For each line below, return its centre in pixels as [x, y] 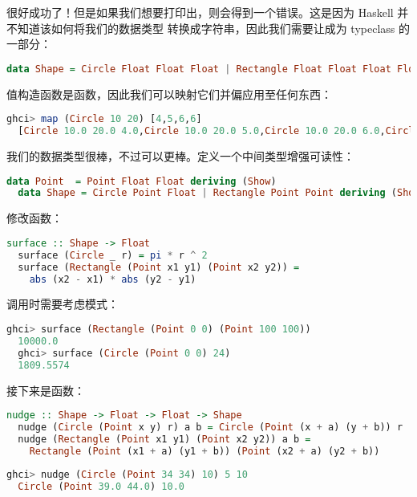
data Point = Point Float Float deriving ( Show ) [142, 181]
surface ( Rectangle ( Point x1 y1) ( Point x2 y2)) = [159, 267]
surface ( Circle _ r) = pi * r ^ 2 [113, 255]
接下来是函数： [46, 390]
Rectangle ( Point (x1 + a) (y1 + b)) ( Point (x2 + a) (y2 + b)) [204, 451]
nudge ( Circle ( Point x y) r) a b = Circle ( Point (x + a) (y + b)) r [211, 427]
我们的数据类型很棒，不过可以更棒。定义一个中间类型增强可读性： [180, 156]
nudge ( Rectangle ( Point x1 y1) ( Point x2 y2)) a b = [164, 439]
